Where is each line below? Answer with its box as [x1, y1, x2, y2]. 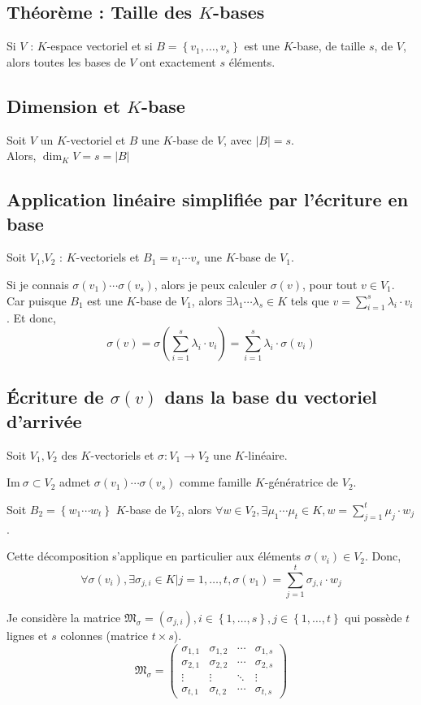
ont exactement [140, 53, 216, 70]
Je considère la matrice [7, 608, 121, 625]
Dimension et [7, 93, 121, 118]
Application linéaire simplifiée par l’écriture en [7, 187, 409, 212]
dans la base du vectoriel [164, 384, 377, 409]
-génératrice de [264, 474, 339, 491]
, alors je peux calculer [154, 275, 267, 292]
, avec [224, 131, 252, 148]
